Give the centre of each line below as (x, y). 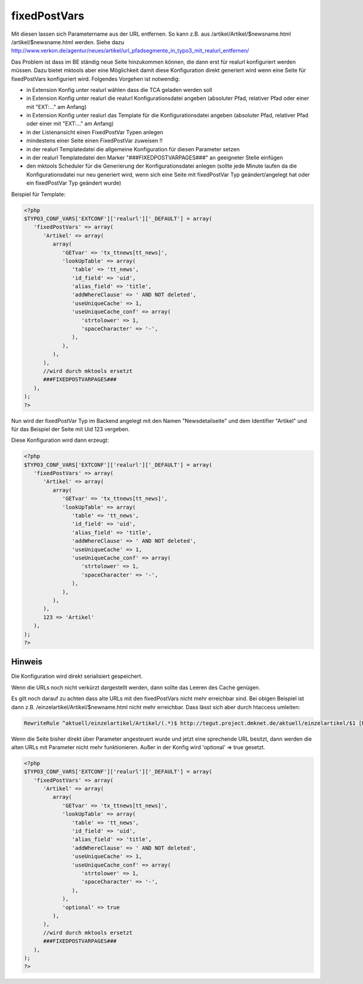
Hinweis (27, 662)
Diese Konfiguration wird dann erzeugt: (60, 440)
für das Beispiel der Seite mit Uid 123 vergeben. (70, 429)
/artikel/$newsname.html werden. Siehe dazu (68, 42)
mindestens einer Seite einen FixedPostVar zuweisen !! (95, 141)
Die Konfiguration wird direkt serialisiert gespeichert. (77, 676)
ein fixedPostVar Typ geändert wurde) (74, 183)
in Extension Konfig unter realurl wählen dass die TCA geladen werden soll (119, 90)
